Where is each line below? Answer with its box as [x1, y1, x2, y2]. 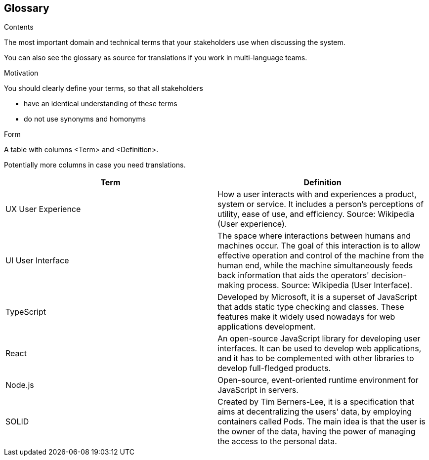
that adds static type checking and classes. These [217, 302, 404, 312]
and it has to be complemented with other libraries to [217, 353, 414, 364]
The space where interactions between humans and [217, 231, 411, 241]
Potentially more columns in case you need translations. [4, 161, 186, 169]
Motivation [4, 69, 39, 78]
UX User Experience [5, 204, 81, 214]
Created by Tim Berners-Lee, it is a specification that [217, 397, 414, 407]
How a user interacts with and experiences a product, [217, 189, 417, 200]
